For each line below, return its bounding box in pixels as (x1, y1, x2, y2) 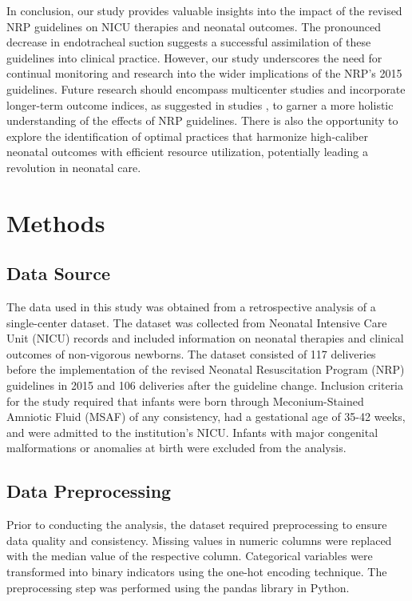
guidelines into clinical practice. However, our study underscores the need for (6, 49, 382, 66)
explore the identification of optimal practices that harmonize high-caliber (6, 127, 368, 144)
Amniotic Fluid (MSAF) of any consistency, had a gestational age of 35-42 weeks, (6, 408, 406, 425)
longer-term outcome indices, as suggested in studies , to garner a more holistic (6, 96, 394, 113)
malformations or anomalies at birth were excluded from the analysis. (6, 439, 347, 456)
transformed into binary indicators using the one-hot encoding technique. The (6, 563, 387, 580)
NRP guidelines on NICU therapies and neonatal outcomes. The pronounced (6, 18, 381, 34)
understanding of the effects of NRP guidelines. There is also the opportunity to (6, 112, 398, 129)
